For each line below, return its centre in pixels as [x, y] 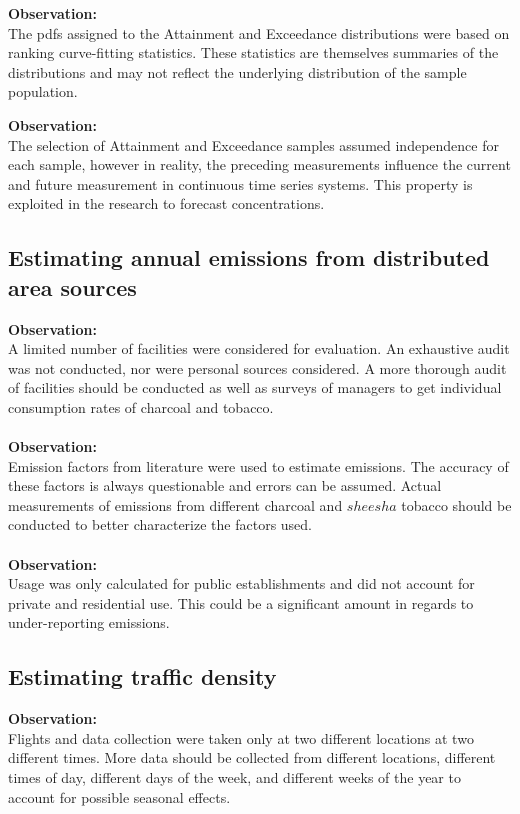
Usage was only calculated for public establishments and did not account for [241, 583]
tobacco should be [456, 504]
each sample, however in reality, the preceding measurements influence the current [259, 164]
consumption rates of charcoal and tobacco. [141, 406]
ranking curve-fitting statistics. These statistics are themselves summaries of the [253, 52]
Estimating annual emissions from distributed [249, 257]
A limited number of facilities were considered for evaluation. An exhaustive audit [259, 348]
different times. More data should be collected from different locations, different [252, 757]
